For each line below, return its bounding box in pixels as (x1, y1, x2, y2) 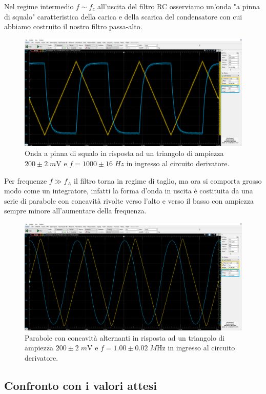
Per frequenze (4, 175, 47, 186)
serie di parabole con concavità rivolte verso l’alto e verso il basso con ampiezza (4, 195, 254, 206)
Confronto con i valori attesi (4, 377, 157, 393)
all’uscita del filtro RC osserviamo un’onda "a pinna (97, 1, 260, 11)
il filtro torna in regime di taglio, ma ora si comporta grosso (74, 175, 262, 186)
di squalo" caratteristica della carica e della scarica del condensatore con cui (4, 11, 242, 22)
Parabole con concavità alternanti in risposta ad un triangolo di (25, 332, 225, 343)
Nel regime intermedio (4, 1, 74, 11)
